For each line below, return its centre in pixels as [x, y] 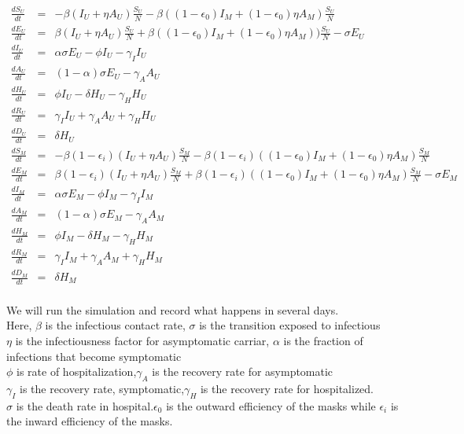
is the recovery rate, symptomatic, [102, 389]
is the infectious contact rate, [115, 325]
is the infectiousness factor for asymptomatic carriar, [142, 341]
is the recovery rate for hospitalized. [287, 389]
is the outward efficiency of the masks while [271, 405]
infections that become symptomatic [94, 356]
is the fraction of [323, 341]
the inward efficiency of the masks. [90, 421]
